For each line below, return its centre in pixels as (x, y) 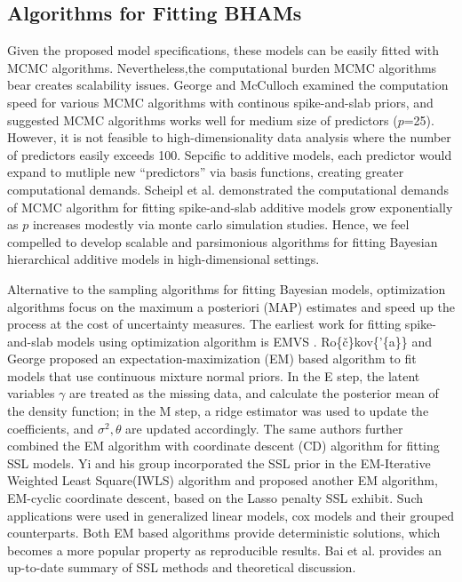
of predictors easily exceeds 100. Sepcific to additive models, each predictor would (230, 154)
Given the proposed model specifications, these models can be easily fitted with (223, 50)
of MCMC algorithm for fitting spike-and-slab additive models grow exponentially (230, 207)
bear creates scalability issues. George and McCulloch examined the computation (228, 85)
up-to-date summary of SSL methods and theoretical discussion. (182, 567)
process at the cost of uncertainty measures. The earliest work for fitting (204, 324)
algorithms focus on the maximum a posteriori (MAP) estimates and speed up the (231, 306)
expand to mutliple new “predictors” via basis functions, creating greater (206, 172)
